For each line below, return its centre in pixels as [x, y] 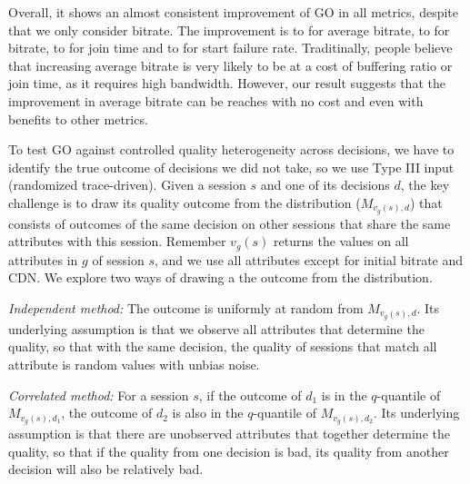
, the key [425, 185]
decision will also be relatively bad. [106, 469]
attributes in [43, 259]
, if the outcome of [250, 395]
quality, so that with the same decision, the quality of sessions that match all [223, 346]
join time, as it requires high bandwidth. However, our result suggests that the [227, 83]
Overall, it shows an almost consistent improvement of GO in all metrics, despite [233, 12]
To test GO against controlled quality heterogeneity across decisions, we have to [231, 149]
